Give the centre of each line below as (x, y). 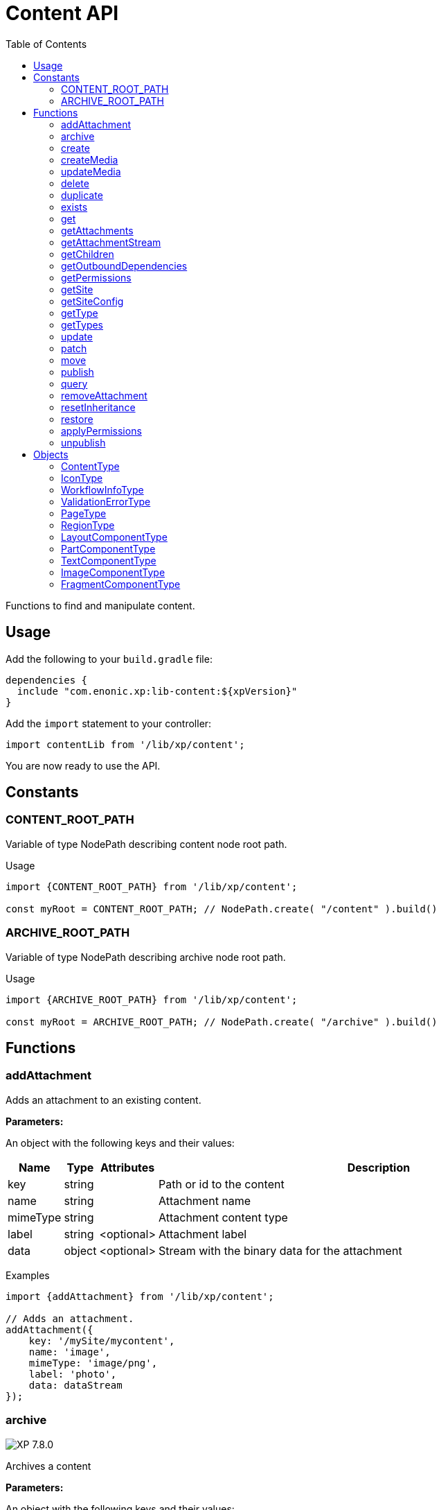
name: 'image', (70, 1352)
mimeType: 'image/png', (93, 1363)
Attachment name (205, 1200)
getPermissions (96, 277)
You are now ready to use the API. (83, 765)
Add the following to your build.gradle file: (109, 659)
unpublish (83, 442)
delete (75, 183)
